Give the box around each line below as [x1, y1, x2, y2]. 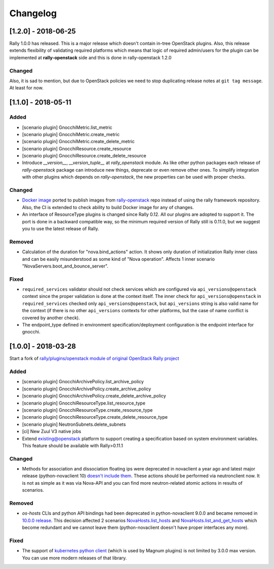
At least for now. [9, 85, 44, 91]
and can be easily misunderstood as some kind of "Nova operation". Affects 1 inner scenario [22, 256, 215, 262]
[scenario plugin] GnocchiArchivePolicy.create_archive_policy [22, 386, 152, 392]
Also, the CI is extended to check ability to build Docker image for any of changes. [22, 204, 194, 210]
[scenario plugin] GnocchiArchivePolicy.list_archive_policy [22, 379, 144, 385]
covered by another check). [22, 315, 80, 321]
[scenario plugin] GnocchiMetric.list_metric [22, 124, 113, 130]
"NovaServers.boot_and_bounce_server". [22, 263, 109, 269]
